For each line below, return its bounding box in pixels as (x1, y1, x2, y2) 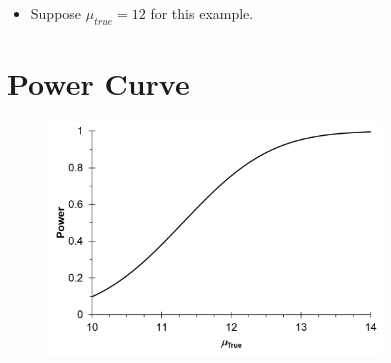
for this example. (150, 3, 254, 23)
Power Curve (7, 62, 190, 103)
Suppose (30, 3, 82, 23)
